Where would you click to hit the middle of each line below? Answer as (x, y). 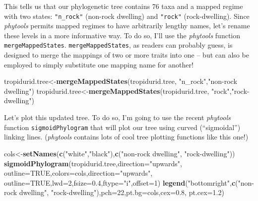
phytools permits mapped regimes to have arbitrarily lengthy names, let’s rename (127, 26)
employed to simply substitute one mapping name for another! (99, 64)
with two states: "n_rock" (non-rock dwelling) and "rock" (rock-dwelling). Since (127, 16)
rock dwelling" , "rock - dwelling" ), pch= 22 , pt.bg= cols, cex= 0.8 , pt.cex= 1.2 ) (114, 192)
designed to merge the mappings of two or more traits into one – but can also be (127, 55)
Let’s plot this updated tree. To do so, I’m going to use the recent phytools (117, 117)
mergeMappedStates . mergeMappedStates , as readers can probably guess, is (118, 45)
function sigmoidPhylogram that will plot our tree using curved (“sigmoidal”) (122, 127)
